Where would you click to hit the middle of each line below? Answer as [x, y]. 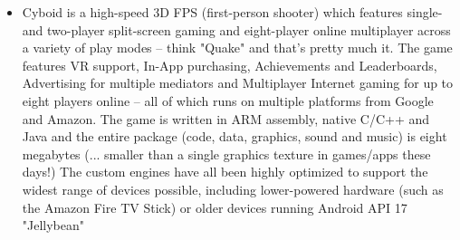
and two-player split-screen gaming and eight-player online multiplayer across [236, 29]
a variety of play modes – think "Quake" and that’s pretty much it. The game [237, 48]
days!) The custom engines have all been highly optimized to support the [225, 172]
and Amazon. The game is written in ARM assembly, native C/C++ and [226, 118]
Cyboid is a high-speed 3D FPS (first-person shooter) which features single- [232, 12]
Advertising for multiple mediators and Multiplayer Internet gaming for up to [238, 83]
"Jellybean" [53, 225]
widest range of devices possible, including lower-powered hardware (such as [233, 189]
